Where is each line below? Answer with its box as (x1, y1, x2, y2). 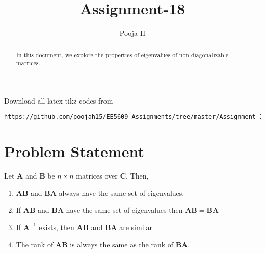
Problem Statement (4, 141, 144, 162)
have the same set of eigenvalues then (66, 205, 183, 215)
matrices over (76, 170, 118, 181)
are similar (119, 221, 152, 232)
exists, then (38, 221, 74, 232)
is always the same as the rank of (70, 239, 174, 249)
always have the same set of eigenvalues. (59, 187, 184, 198)
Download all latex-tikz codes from (4, 95, 113, 106)
